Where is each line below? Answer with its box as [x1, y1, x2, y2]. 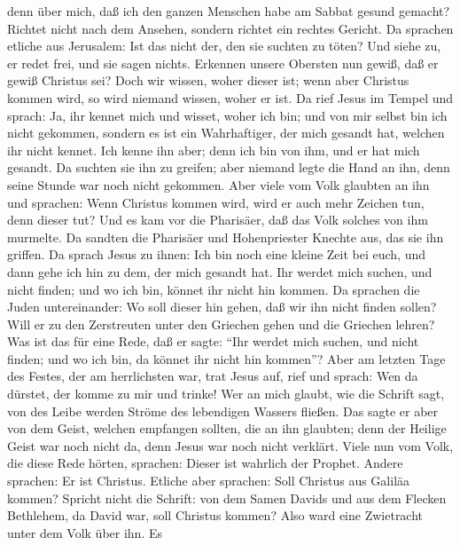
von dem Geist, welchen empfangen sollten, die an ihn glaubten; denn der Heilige [7, 419, 447, 438]
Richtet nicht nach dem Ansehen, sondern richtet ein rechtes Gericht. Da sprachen [7, 19, 454, 37]
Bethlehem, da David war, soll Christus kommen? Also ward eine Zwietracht [7, 506, 424, 525]
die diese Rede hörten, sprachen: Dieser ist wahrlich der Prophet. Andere [7, 454, 403, 472]
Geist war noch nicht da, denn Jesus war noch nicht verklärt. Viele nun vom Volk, [7, 436, 454, 454]
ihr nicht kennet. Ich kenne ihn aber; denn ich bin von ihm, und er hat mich [7, 140, 420, 159]
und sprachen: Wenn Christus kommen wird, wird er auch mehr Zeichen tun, [7, 193, 425, 211]
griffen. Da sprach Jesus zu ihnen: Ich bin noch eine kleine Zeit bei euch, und [7, 245, 426, 264]
